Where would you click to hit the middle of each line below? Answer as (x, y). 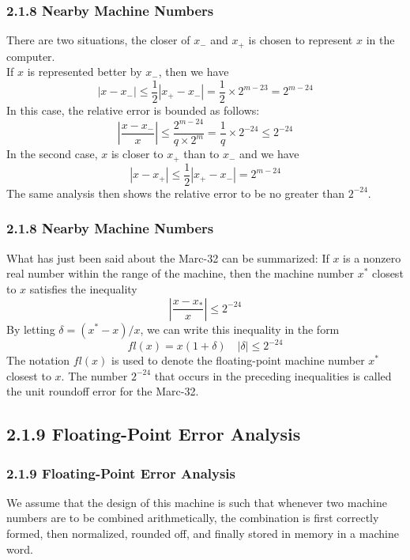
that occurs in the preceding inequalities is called (273, 375)
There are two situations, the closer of (98, 40)
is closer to (137, 154)
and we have (269, 154)
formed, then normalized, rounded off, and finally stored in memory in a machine (203, 533)
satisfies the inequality (83, 288)
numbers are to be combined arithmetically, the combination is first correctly (193, 518)
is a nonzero (372, 257)
